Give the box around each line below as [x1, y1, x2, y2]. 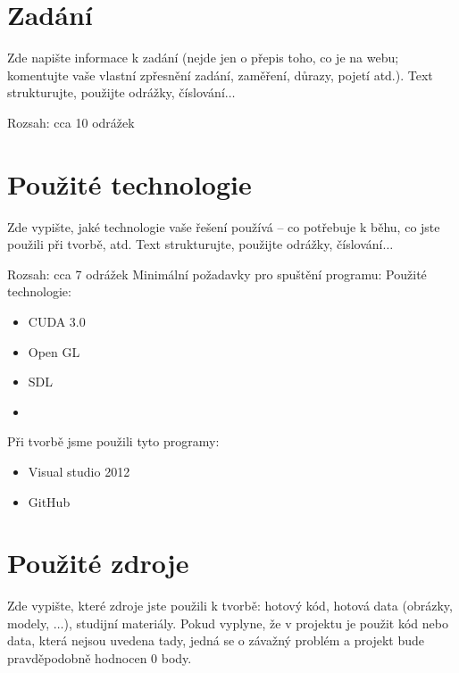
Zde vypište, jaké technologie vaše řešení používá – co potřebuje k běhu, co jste [7, 217, 440, 236]
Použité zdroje [7, 544, 189, 581]
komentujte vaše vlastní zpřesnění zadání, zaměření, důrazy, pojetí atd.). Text [7, 65, 433, 84]
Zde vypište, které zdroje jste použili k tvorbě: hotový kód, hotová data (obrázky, [7, 596, 453, 615]
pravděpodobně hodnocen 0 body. [7, 649, 192, 668]
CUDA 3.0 [28, 312, 86, 330]
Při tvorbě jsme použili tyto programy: [7, 432, 220, 451]
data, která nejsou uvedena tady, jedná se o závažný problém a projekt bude [7, 631, 424, 650]
